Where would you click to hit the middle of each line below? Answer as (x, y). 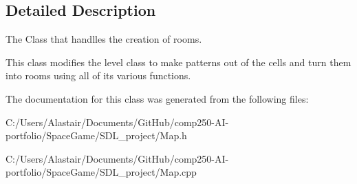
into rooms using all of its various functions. (98, 75)
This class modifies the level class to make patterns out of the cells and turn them (178, 62)
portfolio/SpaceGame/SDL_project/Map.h (96, 135)
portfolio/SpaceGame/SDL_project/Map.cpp (101, 172)
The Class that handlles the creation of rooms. (104, 39)
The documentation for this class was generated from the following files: (157, 98)
